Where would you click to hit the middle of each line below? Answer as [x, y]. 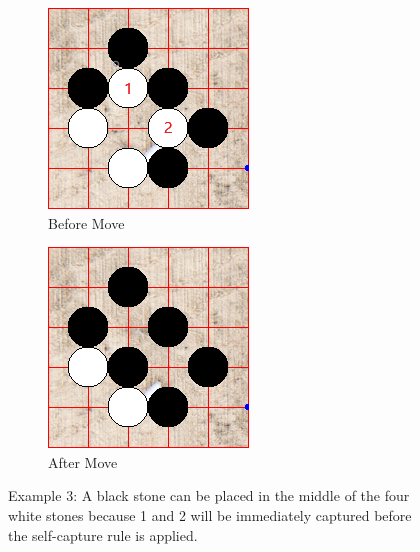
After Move [83, 461]
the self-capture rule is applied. [103, 534]
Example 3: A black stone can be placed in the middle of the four [209, 495]
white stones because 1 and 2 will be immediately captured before [210, 514]
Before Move [86, 222]
